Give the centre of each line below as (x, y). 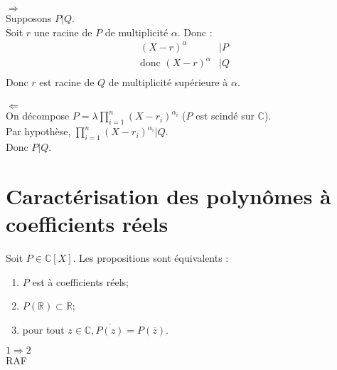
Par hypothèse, (38, 131)
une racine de (63, 32)
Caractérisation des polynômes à (168, 195)
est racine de (67, 82)
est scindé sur (225, 116)
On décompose (38, 116)
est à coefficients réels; (81, 281)
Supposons (29, 18)
